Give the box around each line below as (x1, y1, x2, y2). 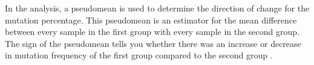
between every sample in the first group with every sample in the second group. (5, 25, 299, 38)
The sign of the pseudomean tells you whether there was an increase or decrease (5, 37, 301, 49)
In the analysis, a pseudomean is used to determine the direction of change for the (5, 2, 310, 14)
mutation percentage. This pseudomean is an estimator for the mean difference (5, 13, 297, 26)
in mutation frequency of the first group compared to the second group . (5, 49, 273, 61)
